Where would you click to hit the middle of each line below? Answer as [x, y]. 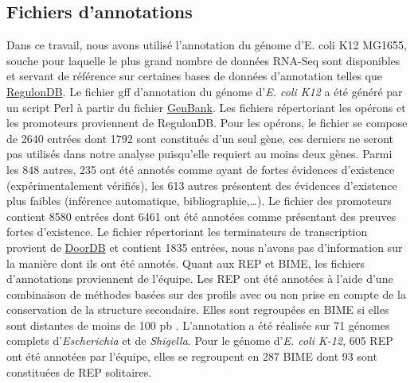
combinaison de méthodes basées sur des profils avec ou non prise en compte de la [206, 294]
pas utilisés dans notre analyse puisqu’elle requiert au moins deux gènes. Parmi [199, 154]
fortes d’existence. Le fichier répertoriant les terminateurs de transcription [187, 232]
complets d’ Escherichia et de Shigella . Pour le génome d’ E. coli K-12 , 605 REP [200, 340]
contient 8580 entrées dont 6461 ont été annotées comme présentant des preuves [201, 216]
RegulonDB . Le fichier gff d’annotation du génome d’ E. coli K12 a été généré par [205, 91]
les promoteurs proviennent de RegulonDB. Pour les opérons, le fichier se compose [207, 123]
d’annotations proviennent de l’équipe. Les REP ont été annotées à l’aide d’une [200, 279]
